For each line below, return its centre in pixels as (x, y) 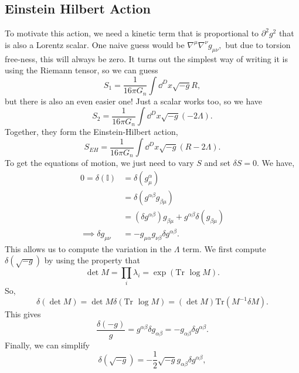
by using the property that (92, 260)
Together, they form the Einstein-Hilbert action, (91, 132)
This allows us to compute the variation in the (88, 248)
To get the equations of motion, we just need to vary (99, 163)
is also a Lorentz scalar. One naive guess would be (95, 44)
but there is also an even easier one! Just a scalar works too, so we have (134, 101)
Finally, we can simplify (47, 345)
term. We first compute (224, 248)
